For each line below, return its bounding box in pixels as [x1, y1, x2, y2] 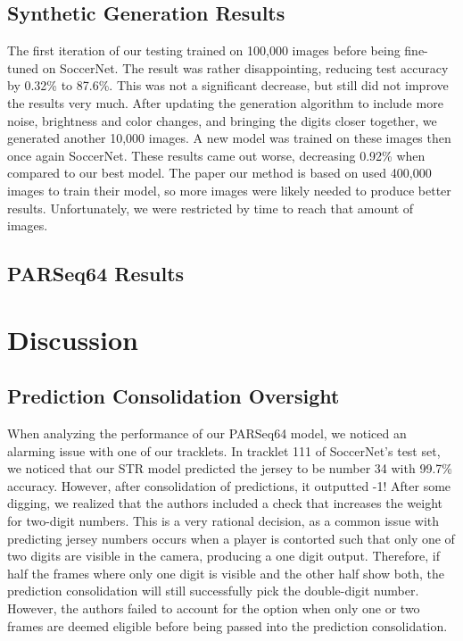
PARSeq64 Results [7, 260, 185, 287]
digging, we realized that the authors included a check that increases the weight [7, 494, 442, 512]
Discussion [7, 320, 138, 357]
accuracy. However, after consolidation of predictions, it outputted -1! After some [7, 476, 451, 495]
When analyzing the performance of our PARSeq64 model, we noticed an [7, 424, 407, 443]
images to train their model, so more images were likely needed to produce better [7, 180, 451, 199]
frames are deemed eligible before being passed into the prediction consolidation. [7, 616, 448, 635]
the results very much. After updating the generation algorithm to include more [7, 93, 443, 112]
